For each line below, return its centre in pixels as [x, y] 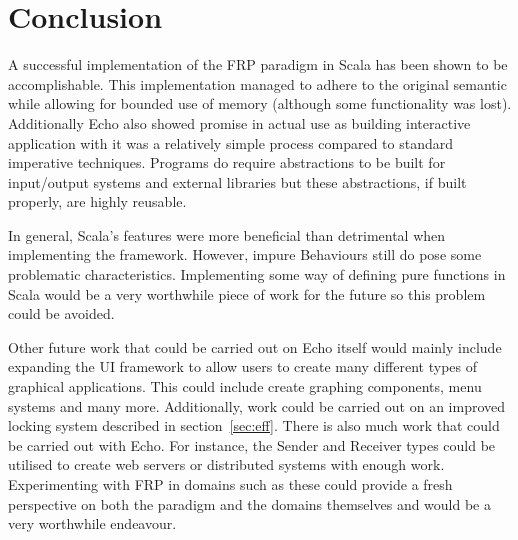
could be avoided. [61, 313]
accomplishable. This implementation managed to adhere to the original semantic [257, 83]
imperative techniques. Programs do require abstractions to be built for [227, 162]
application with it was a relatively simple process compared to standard [231, 142]
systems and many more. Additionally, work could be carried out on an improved [257, 405]
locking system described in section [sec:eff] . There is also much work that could [254, 425]
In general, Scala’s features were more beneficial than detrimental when [227, 234]
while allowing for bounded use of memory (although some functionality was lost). [260, 103]
